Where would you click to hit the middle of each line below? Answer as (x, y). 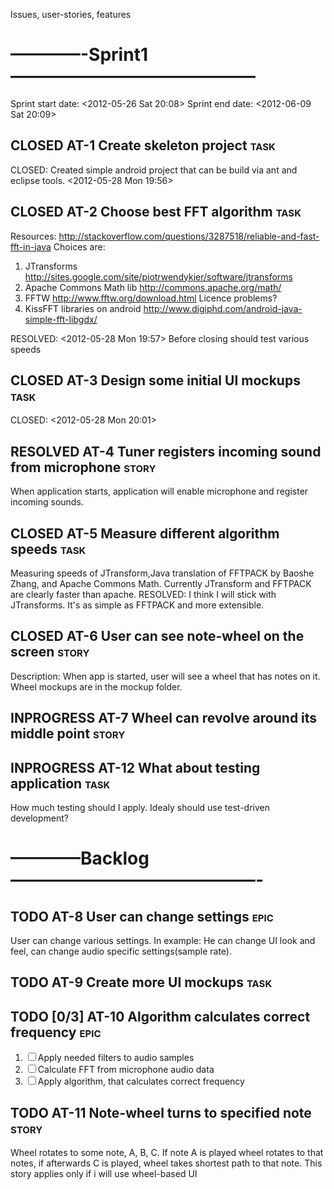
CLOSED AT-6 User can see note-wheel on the (157, 636)
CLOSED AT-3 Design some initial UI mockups (155, 380)
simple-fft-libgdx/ (61, 319)
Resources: (33, 236)
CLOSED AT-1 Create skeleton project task (143, 145)
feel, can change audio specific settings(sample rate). (121, 951)
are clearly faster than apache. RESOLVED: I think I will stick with (143, 594)
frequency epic (56, 1032)
